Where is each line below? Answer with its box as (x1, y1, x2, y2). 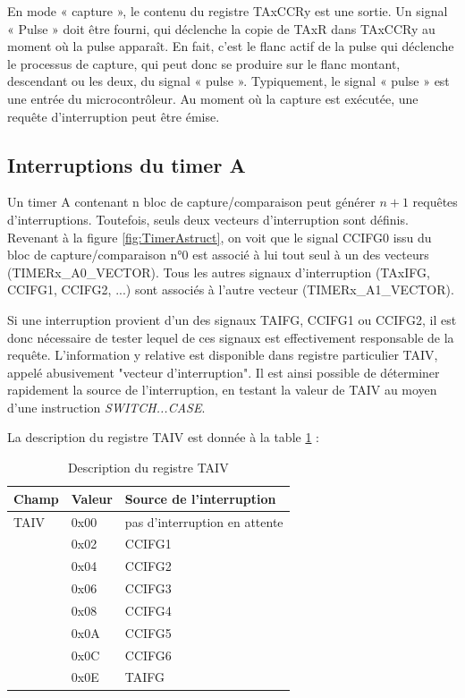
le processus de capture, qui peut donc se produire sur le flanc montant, (7, 54, 401, 72)
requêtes (412, 192, 458, 211)
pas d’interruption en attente (124, 512, 283, 531)
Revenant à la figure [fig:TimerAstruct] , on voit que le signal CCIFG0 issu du (7, 227, 432, 246)
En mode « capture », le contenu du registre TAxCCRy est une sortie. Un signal (7, 2, 448, 20)
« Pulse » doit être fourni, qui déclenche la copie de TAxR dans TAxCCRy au (7, 19, 435, 38)
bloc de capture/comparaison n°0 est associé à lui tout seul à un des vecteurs (7, 245, 429, 264)
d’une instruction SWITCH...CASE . (7, 397, 206, 416)
